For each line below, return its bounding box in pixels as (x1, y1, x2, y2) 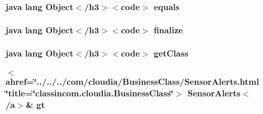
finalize (153, 23, 183, 36)
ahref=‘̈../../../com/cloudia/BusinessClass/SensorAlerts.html (6, 75, 259, 88)
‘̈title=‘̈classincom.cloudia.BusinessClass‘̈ (6, 87, 174, 99)
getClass (153, 46, 188, 59)
